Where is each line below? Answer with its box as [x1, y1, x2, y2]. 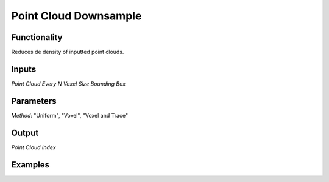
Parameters [11, 96, 57, 106]
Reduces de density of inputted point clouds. [11, 49, 124, 56]
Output [11, 127, 39, 138]
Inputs [11, 64, 37, 74]
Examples [11, 160, 50, 170]
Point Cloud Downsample [11, 9, 142, 22]
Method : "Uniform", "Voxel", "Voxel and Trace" [11, 112, 129, 119]
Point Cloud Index [11, 143, 56, 151]
